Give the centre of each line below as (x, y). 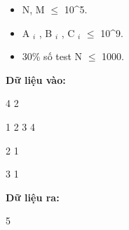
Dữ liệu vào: (36, 79)
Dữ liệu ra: (33, 197)
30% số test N (52, 56)
